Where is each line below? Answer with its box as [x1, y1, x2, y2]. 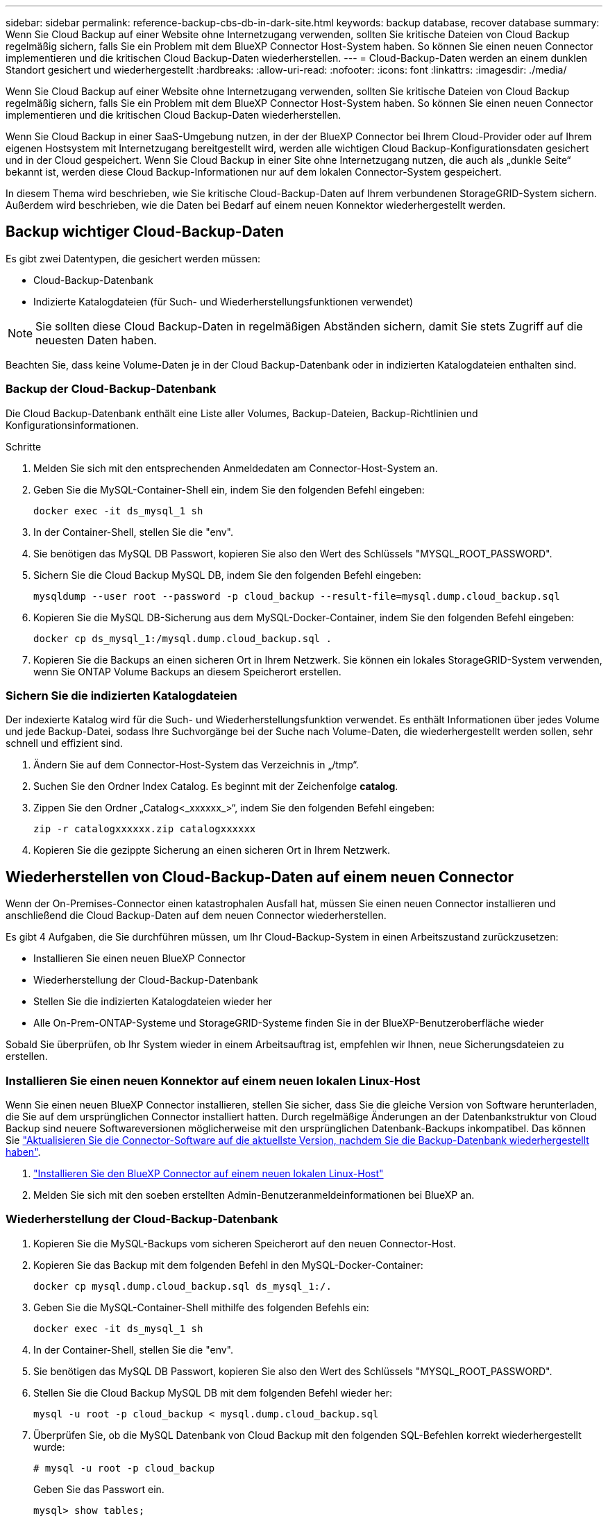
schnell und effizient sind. [6, 737, 123, 750]
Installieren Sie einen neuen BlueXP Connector [33, 952, 246, 965]
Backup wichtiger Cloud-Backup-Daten [6, 223, 284, 241]
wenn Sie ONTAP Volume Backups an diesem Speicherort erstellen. [33, 665, 341, 677]
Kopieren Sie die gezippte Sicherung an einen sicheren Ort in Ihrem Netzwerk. [33, 844, 391, 857]
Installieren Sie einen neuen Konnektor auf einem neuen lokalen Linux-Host [6, 1073, 421, 1088]
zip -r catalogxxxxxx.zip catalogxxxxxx [33, 823, 256, 835]
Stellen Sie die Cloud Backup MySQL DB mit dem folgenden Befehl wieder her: [33, 1386, 393, 1399]
